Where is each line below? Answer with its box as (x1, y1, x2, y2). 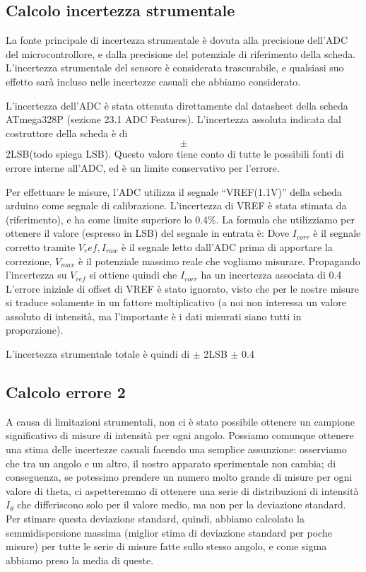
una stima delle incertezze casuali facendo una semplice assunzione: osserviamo (6, 442, 347, 457)
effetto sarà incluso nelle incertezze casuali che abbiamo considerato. (6, 74, 301, 88)
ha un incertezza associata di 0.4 (201, 267, 342, 282)
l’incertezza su (6, 267, 67, 282)
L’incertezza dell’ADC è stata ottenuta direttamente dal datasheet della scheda (6, 98, 348, 112)
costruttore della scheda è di (6, 125, 128, 140)
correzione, (6, 253, 52, 268)
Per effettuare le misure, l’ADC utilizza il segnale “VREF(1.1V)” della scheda (6, 184, 342, 199)
